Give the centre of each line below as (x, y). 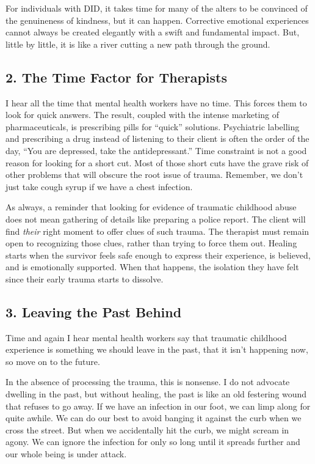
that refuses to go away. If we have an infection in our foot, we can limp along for (158, 406)
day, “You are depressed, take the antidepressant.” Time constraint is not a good (156, 150)
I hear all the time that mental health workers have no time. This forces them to (156, 102)
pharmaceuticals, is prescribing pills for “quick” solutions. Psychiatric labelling (153, 126)
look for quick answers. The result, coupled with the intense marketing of (143, 115)
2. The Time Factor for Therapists (116, 77)
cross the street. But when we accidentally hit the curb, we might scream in (147, 429)
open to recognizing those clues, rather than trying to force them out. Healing (151, 243)
